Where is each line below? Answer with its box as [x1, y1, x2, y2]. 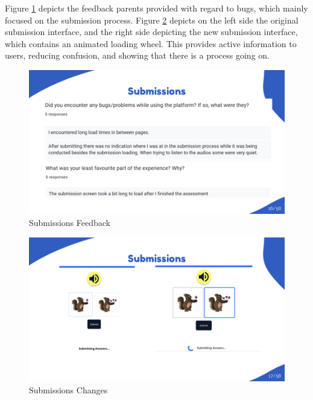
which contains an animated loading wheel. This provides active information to [5, 37, 297, 50]
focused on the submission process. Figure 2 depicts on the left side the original [5, 13, 299, 26]
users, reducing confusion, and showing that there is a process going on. [5, 49, 270, 62]
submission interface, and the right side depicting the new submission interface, [5, 25, 298, 38]
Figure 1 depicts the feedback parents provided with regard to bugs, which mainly [5, 2, 308, 14]
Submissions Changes [29, 383, 108, 396]
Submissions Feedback [29, 216, 110, 229]
